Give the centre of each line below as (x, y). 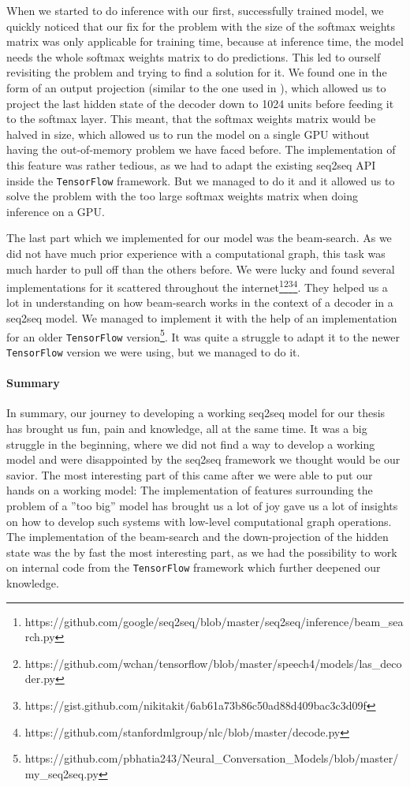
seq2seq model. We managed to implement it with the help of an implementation (202, 318)
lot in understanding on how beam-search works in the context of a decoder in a (200, 302)
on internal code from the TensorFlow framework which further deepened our (194, 567)
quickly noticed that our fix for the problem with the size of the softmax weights (201, 26)
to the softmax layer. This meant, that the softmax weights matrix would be (191, 119)
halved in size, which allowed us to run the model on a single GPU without (188, 134)
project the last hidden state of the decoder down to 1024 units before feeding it (200, 103)
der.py (40, 679)
